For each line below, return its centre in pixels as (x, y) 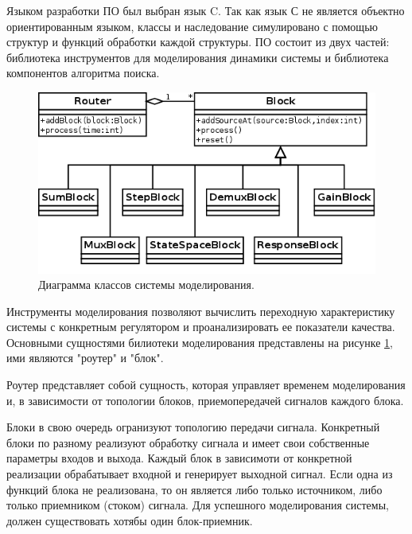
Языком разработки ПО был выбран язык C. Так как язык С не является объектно (206, 10)
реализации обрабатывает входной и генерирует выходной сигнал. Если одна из (200, 474)
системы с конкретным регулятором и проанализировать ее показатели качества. (201, 327)
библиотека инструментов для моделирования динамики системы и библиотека (198, 57)
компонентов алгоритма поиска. (83, 73)
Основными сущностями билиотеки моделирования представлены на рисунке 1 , (200, 342)
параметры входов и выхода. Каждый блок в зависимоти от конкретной (179, 458)
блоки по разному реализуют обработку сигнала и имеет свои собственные (188, 442)
